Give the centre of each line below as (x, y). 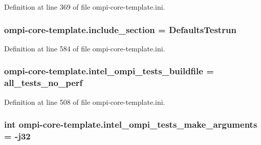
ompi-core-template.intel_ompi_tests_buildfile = (109, 71)
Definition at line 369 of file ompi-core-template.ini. (85, 7)
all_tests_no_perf (43, 83)
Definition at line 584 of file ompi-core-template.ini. (85, 48)
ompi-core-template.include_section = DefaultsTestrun (120, 29)
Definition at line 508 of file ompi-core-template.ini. (85, 101)
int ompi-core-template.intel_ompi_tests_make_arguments (131, 124)
